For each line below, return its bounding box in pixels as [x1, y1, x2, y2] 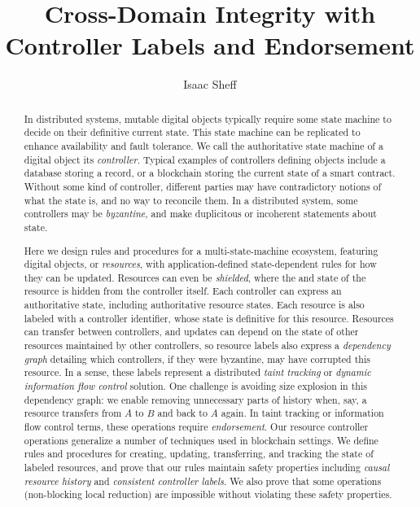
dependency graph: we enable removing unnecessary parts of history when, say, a [24, 392, 367, 406]
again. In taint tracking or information [221, 406, 384, 420]
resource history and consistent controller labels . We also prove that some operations [24, 474, 382, 487]
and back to [157, 406, 208, 420]
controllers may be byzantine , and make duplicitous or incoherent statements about [24, 207, 377, 221]
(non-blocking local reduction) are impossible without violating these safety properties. [24, 487, 392, 501]
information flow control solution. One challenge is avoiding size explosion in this [24, 379, 367, 393]
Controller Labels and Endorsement [5, 28, 415, 62]
